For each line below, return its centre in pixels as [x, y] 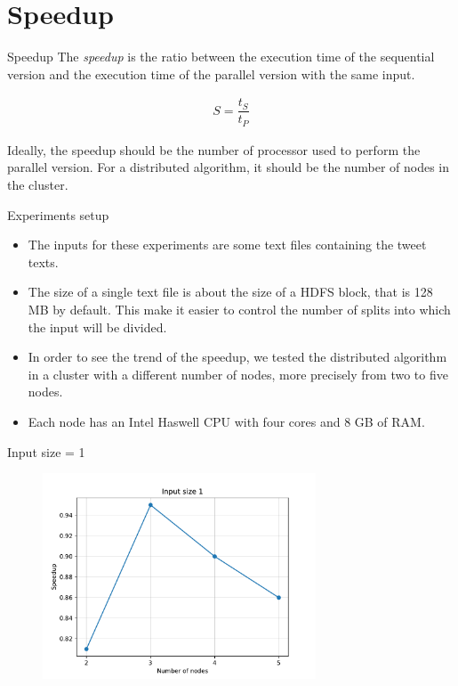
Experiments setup [58, 214]
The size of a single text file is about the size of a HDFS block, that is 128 [230, 292]
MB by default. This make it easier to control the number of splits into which [239, 310]
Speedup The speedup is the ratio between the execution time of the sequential [221, 57]
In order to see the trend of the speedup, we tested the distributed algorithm [237, 357]
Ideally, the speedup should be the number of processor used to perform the [214, 149]
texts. [43, 261]
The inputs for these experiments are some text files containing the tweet [227, 245]
